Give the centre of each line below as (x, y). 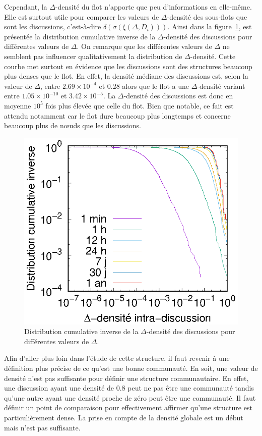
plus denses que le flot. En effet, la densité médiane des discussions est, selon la (126, 76)
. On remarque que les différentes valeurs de (144, 46)
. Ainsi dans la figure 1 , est (210, 26)
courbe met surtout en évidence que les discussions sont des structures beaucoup (128, 66)
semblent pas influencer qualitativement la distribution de (93, 56)
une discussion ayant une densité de (59, 388)
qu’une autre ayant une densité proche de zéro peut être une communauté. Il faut (130, 397)
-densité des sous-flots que (207, 16)
